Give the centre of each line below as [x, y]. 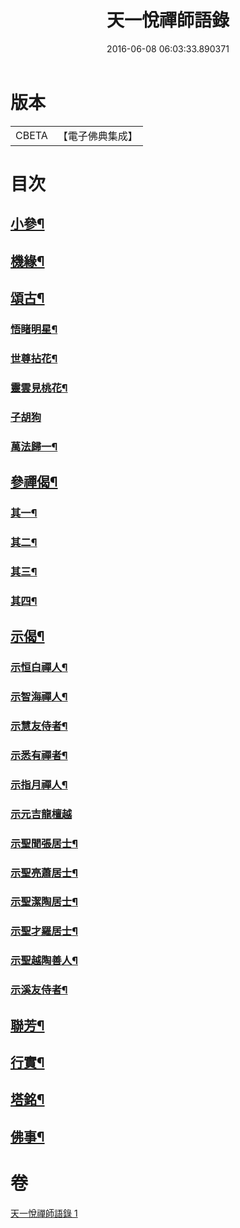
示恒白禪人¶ [39, 668]
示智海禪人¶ [39, 696]
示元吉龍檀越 [41, 814]
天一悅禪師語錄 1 [44, 1213]
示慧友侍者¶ [39, 726]
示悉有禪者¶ [39, 755]
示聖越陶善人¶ [44, 961]
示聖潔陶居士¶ [44, 902]
